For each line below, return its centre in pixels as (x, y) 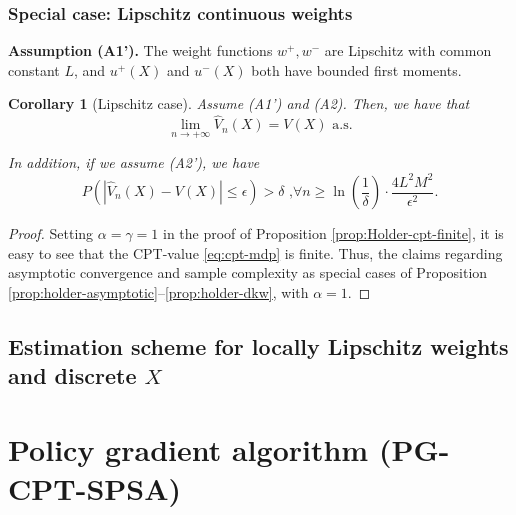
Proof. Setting (51, 233)
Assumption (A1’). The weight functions (140, 50)
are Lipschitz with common (408, 50)
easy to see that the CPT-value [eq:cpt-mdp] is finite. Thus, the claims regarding (255, 252)
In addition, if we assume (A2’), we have (134, 162)
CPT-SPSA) (95, 487)
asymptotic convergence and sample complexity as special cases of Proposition (248, 272)
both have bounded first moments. (356, 69)
